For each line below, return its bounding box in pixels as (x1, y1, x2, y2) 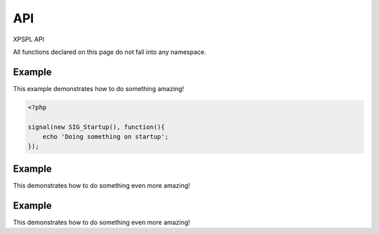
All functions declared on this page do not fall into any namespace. (13, 48, 206, 56)
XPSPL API (13, 35, 45, 43)
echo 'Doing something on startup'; (42, 133, 168, 140)
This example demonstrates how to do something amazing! (13, 84, 185, 92)
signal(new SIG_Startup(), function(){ (27, 123, 165, 131)
